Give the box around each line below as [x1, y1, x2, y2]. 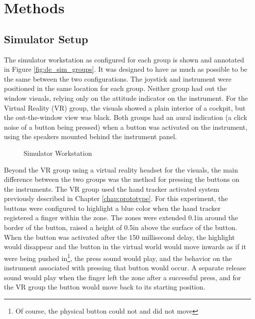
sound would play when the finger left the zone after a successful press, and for [4, 272, 241, 282]
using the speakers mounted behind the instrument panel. [4, 131, 177, 142]
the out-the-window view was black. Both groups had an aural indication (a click [4, 112, 247, 122]
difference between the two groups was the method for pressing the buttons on [4, 174, 240, 184]
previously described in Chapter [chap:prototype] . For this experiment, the [4, 193, 228, 203]
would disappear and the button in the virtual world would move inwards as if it [4, 241, 246, 252]
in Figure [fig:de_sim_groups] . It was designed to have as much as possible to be [4, 64, 248, 74]
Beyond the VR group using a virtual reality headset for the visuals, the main [4, 164, 238, 174]
